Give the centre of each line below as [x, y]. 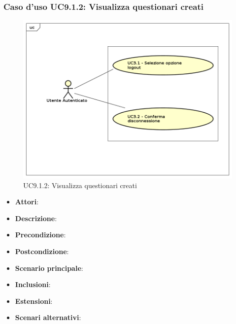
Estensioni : [34, 301]
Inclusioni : [33, 284]
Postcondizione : [42, 251]
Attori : [27, 202]
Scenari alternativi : [48, 317]
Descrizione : [36, 218]
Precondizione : [40, 235]
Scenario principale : [49, 268]
